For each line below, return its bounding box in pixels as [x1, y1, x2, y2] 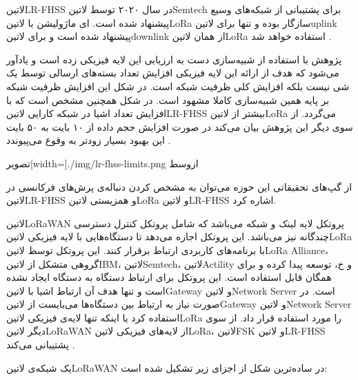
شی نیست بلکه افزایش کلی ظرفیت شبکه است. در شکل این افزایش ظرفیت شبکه [6, 78, 350, 93]
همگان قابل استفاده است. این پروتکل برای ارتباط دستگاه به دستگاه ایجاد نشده [6, 270, 332, 284]
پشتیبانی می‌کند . [6, 337, 75, 352]
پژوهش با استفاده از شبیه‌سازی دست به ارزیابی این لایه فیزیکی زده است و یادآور [6, 52, 342, 66]
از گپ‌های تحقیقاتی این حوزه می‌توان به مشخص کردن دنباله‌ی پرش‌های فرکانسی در [6, 179, 352, 193]
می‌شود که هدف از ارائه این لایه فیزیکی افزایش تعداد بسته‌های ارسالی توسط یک [6, 65, 339, 80]
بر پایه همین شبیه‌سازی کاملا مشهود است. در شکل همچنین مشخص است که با [6, 92, 330, 107]
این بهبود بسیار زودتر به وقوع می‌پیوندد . [6, 133, 171, 147]
